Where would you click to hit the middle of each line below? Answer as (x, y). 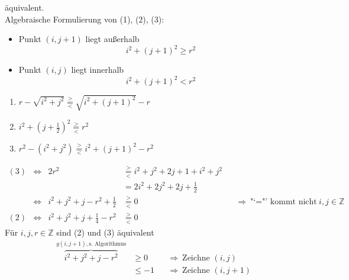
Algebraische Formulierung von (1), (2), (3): (85, 19)
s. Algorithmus (108, 244)
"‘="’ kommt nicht (284, 202)
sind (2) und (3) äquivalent (105, 232)
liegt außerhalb (112, 39)
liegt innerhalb (98, 70)
